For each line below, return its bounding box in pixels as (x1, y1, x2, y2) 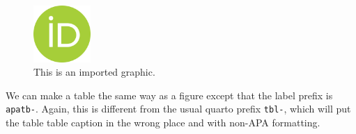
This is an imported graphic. (33, 65, 155, 79)
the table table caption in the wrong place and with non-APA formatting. (6, 115, 320, 130)
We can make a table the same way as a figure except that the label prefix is (6, 87, 333, 102)
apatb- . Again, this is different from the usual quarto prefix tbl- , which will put (6, 101, 351, 116)
